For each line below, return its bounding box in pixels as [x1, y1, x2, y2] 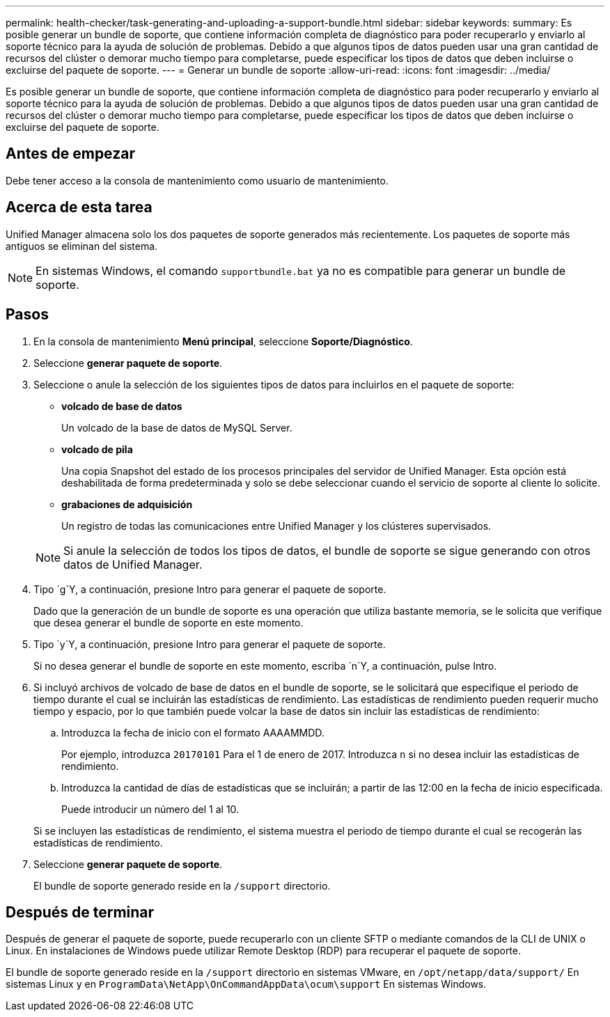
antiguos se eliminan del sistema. [6, 239, 158, 252]
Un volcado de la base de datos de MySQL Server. [61, 421, 292, 434]
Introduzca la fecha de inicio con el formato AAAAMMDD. [61, 726, 324, 739]
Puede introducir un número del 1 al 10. [61, 803, 240, 815]
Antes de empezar [6, 145, 135, 163]
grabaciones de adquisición [61, 498, 193, 510]
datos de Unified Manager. [63, 557, 203, 571]
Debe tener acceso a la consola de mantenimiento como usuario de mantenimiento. [6, 174, 389, 187]
